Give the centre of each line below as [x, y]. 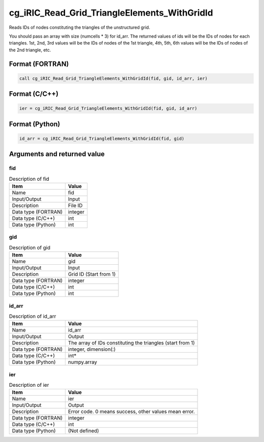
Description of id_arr [33, 316]
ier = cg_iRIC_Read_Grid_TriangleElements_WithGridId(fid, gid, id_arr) [108, 108]
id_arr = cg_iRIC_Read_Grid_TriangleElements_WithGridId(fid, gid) [102, 138]
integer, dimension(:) [92, 349]
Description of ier [29, 385]
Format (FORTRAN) [39, 64]
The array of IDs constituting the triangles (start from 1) [132, 343]
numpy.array [83, 362]
